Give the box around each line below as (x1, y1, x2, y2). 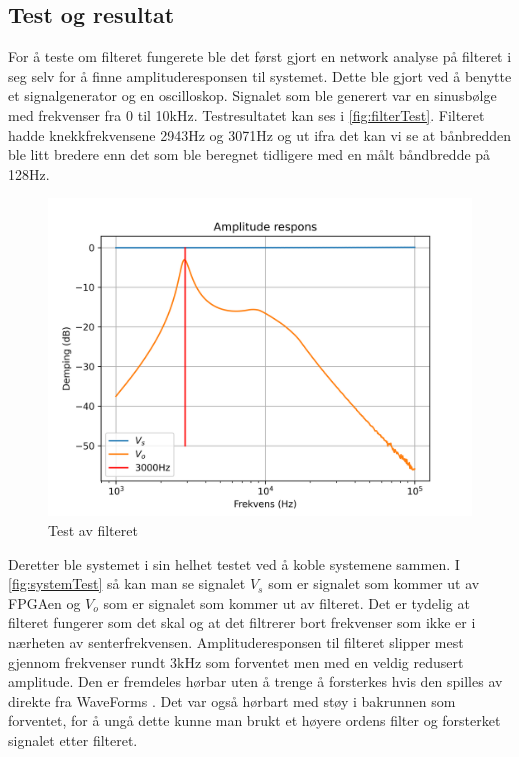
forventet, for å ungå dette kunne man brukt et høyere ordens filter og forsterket (8, 710, 501, 731)
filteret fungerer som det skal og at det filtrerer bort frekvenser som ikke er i (8, 612, 476, 633)
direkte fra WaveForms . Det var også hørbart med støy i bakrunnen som (8, 690, 456, 711)
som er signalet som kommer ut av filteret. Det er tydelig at (103, 592, 470, 613)
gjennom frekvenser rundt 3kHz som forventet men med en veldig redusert (8, 651, 464, 672)
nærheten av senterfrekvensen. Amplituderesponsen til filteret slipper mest (8, 631, 464, 652)
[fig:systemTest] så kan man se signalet (8, 573, 246, 594)
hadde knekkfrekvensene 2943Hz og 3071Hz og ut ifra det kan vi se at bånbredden (8, 124, 512, 145)
